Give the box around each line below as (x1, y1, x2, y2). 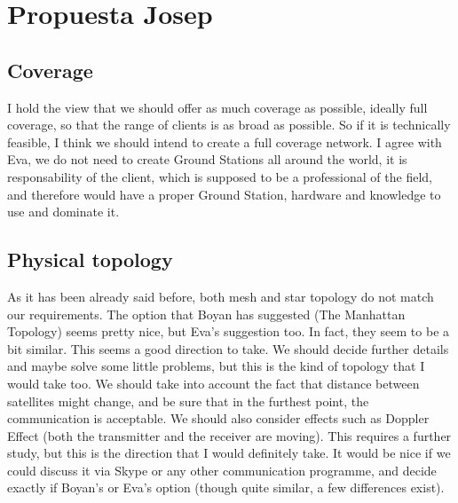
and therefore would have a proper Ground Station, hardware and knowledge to (7, 185, 441, 203)
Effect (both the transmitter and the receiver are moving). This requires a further (7, 426, 452, 444)
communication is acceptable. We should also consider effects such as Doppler (7, 409, 430, 428)
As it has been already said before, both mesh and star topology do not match (7, 287, 434, 305)
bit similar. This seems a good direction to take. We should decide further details (7, 339, 449, 358)
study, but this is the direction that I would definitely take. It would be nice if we (7, 444, 451, 462)
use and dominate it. (7, 202, 120, 221)
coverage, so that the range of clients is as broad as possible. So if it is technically (7, 115, 451, 134)
